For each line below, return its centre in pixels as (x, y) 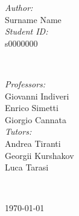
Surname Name (33, 19)
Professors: (25, 83)
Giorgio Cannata (36, 119)
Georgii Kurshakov (39, 155)
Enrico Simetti (32, 108)
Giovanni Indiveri (37, 96)
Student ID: (27, 31)
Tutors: (18, 131)
